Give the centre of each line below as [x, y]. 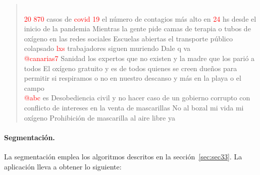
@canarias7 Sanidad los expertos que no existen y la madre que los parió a [139, 58]
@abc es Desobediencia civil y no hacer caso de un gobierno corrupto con [137, 98]
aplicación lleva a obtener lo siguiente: [63, 166]
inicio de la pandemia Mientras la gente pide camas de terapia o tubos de [137, 28]
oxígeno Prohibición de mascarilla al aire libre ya [99, 117]
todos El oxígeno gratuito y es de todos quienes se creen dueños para [131, 68]
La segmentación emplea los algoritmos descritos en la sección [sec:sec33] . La [123, 156]
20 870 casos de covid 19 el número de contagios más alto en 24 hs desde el [140, 18]
